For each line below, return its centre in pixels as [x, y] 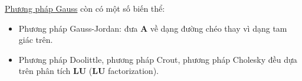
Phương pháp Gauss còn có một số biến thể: [85, 8]
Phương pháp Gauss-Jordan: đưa [78, 28]
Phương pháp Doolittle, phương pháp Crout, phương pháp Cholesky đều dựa [158, 59]
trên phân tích [45, 71]
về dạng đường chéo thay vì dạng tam [219, 28]
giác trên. [36, 40]
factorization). [133, 71]
